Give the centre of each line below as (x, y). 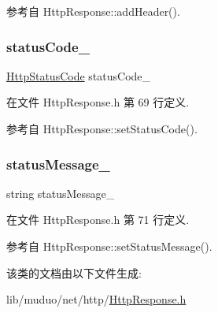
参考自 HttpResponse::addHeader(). (93, 11)
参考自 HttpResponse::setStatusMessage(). (109, 246)
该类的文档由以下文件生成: (74, 272)
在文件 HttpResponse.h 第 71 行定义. (98, 220)
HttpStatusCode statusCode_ (79, 75)
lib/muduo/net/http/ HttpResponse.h (96, 299)
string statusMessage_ (61, 193)
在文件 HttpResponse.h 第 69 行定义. (98, 102)
